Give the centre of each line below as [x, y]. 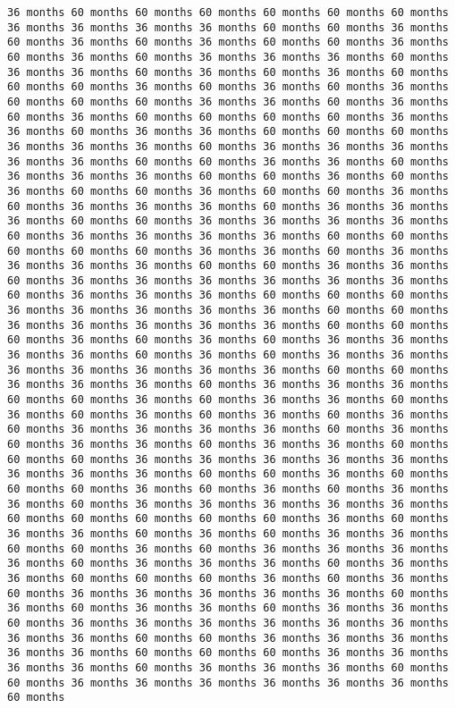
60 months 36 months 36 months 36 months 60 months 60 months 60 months [228, 295]
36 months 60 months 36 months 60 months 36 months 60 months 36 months [228, 414]
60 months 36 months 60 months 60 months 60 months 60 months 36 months [228, 117]
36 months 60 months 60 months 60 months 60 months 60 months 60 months [228, 13]
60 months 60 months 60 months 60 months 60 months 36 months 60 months [228, 519]
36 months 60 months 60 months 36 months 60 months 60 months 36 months [228, 191]
